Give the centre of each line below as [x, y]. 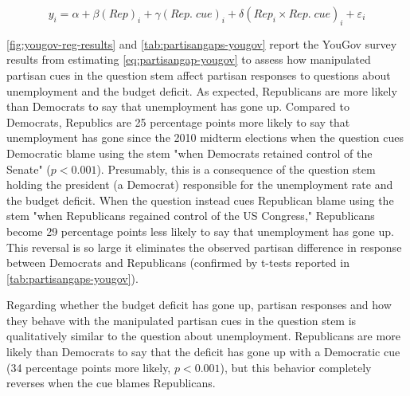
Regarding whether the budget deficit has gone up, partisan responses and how [199, 305]
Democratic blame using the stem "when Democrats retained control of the [189, 153]
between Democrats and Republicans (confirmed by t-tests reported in [178, 263]
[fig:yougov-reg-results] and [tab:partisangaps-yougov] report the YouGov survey [202, 43]
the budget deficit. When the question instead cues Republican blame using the [200, 200]
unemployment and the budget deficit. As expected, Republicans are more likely [202, 90]
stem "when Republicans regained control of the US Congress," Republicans [191, 216]
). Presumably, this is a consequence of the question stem [236, 169]
